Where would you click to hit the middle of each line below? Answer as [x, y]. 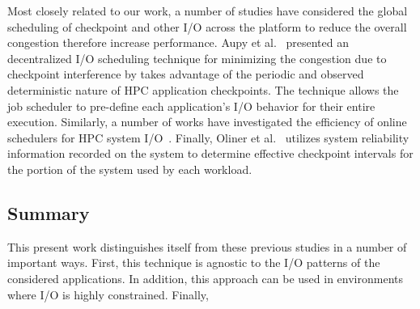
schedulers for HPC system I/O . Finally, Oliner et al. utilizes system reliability [208, 137]
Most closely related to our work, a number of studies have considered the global [208, 11]
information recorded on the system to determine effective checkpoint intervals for [210, 153]
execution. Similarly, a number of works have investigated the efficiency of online [207, 122]
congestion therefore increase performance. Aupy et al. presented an [178, 42]
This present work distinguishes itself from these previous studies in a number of [207, 246]
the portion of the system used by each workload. [130, 169]
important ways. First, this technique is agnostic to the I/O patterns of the [194, 262]
